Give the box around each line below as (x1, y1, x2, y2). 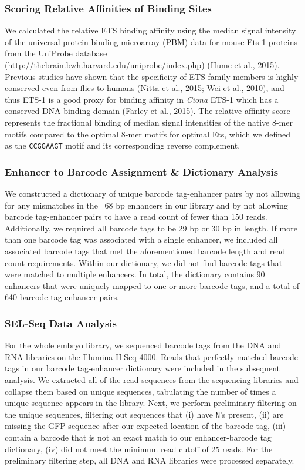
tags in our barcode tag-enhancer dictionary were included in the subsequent (5, 362, 280, 374)
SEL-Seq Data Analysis (5, 315, 117, 330)
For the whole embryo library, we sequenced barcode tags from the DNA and (5, 339, 282, 351)
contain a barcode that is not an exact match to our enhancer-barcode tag (5, 431, 272, 443)
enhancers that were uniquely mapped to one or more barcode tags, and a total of (5, 279, 300, 291)
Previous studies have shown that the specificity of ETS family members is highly (5, 70, 299, 82)
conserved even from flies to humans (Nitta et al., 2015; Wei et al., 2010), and (5, 82, 284, 94)
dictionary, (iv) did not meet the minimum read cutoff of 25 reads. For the (5, 442, 273, 455)
